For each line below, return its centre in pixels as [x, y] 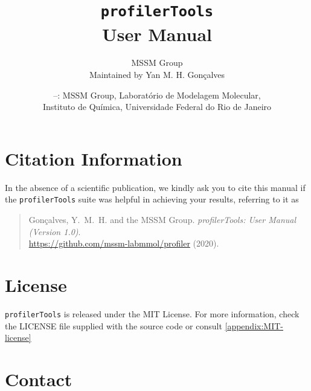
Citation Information [94, 158]
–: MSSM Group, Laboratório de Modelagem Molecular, [157, 95]
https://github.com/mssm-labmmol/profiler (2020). [124, 243]
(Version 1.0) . [55, 231]
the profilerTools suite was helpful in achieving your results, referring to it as [152, 199]
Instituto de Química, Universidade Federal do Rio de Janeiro [157, 107]
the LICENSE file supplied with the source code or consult [114, 325]
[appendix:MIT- [254, 325]
